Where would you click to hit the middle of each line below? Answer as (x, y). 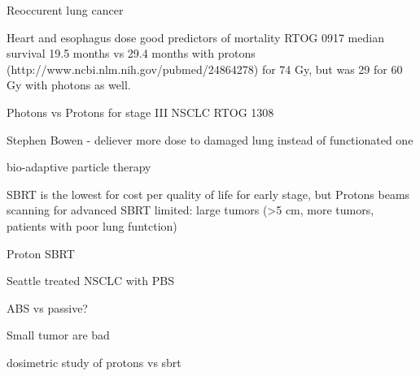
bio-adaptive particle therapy (79, 167)
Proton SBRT (41, 253)
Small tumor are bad (58, 335)
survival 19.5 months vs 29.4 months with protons (131, 53)
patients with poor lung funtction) (92, 225)
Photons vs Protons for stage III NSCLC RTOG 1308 (140, 112)
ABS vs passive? (47, 307)
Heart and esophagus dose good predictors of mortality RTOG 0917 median (195, 37)
